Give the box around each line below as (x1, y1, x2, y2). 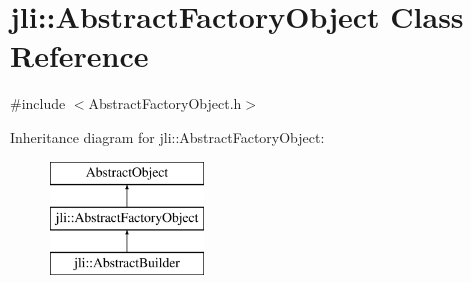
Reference (10, 35, 149, 76)
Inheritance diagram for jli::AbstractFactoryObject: (10, 126, 325, 147)
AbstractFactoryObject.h (88, 93, 242, 114)
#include (10, 93, 66, 114)
